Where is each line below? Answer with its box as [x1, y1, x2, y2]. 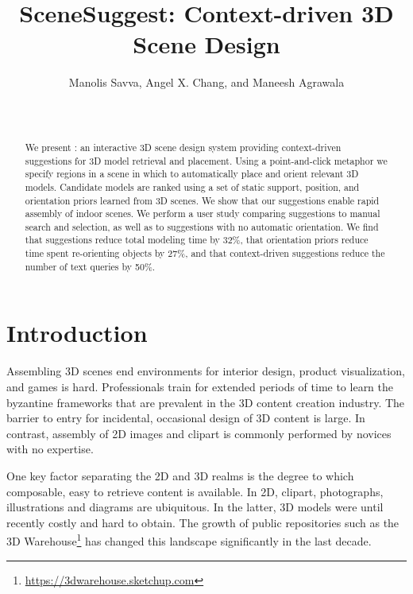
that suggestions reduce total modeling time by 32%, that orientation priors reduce [25, 233, 369, 247]
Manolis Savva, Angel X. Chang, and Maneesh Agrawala [68, 74, 345, 91]
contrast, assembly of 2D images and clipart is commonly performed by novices [6, 425, 392, 441]
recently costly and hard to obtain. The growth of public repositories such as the [6, 514, 399, 530]
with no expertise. [6, 441, 94, 457]
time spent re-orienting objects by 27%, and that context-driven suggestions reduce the [25, 247, 385, 260]
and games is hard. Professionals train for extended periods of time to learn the [6, 378, 394, 394]
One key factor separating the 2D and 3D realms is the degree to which [6, 467, 354, 483]
